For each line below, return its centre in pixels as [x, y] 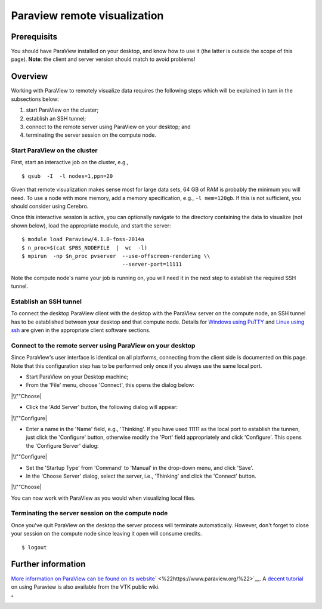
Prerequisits [34, 37]
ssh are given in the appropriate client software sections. [81, 330]
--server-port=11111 [152, 264]
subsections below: [35, 99]
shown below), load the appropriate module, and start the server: [91, 225]
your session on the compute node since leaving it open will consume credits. [106, 534]
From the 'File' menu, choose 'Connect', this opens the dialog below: [110, 385]
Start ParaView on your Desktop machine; [77, 377]
